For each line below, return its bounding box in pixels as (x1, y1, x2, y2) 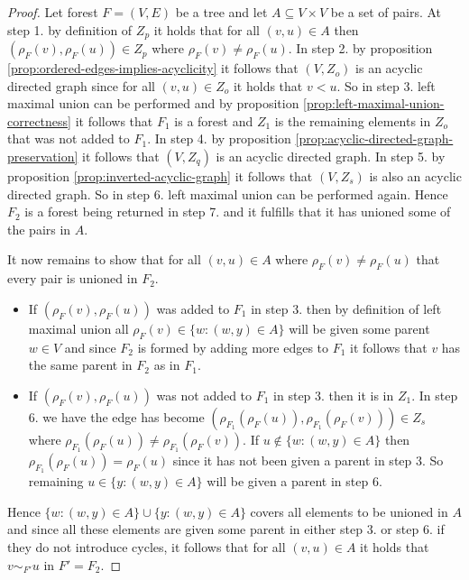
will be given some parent (289, 318, 430, 337)
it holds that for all (153, 20, 260, 39)
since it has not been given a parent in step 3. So (172, 450, 444, 469)
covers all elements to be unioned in (250, 502, 448, 520)
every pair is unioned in (7, 269, 138, 288)
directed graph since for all (7, 76, 155, 95)
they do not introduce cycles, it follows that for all (7, 537, 286, 556)
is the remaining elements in (274, 111, 431, 130)
